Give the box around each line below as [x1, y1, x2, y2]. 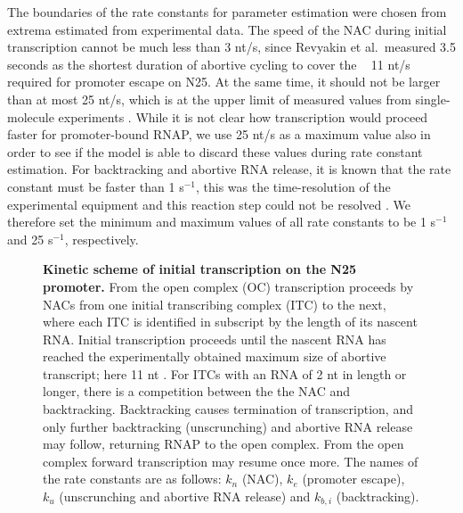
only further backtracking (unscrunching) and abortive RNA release [43, 417, 413, 435]
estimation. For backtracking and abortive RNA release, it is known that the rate [7, 160, 451, 178]
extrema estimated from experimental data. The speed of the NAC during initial [7, 20, 447, 38]
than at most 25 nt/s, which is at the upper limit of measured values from [7, 89, 411, 108]
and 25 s [7, 229, 53, 248]
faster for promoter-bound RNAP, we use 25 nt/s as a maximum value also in [7, 125, 431, 144]
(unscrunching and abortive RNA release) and [59, 487, 311, 506]
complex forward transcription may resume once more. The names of [43, 451, 418, 470]
